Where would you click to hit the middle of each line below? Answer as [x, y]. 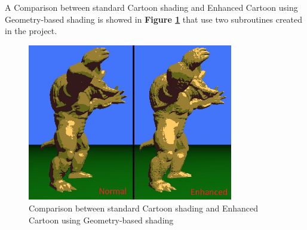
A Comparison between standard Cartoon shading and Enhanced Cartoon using [151, 7]
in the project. [31, 31]
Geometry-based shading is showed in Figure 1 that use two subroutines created [154, 19]
